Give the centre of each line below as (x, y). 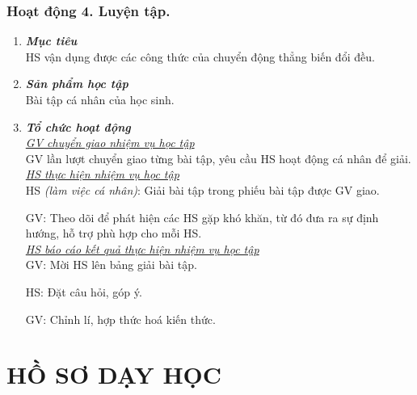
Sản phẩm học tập (77, 84)
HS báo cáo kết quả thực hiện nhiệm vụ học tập (142, 248)
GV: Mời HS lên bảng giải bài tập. (111, 265)
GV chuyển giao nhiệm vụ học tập (110, 143)
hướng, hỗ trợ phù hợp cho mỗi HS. (114, 233)
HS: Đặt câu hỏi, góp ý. (84, 291)
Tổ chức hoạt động (78, 126)
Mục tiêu (51, 41)
